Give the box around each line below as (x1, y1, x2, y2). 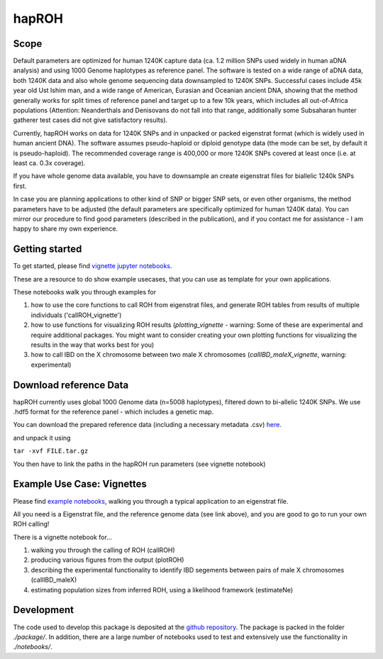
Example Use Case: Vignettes (13, 478, 147, 490)
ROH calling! (13, 520, 50, 528)
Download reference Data (13, 379, 129, 391)
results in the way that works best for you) (30, 340, 155, 349)
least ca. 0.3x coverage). (13, 158, 86, 167)
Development (13, 604, 74, 616)
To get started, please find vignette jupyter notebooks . (13, 262, 173, 270)
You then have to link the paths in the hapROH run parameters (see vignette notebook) (13, 460, 266, 468)
